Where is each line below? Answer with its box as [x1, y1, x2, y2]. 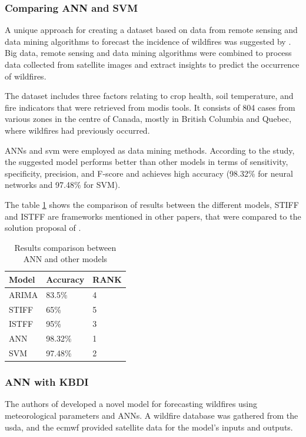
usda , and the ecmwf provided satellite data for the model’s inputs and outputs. [5, 421, 293, 433]
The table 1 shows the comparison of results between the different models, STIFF [5, 198, 299, 210]
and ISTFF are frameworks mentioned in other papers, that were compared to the [5, 210, 301, 222]
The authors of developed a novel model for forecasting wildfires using [5, 398, 258, 410]
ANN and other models [23, 253, 108, 265]
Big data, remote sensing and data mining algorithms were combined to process [5, 47, 292, 59]
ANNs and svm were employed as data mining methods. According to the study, [5, 144, 295, 156]
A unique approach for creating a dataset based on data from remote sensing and [5, 24, 298, 36]
